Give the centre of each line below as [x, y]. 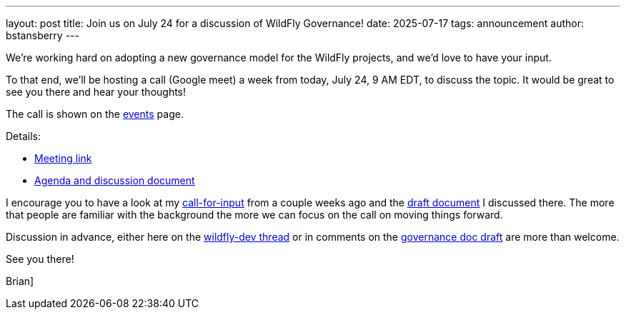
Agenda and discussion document [115, 180]
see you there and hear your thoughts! [96, 92]
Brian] [20, 281]
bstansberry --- [43, 35]
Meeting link [63, 158]
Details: [23, 136]
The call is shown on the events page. [95, 114]
